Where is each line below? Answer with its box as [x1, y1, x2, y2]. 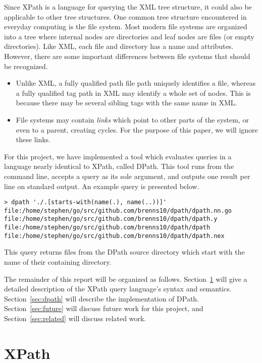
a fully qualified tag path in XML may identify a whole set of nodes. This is [16, 87, 251, 98]
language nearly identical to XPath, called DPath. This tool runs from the [4, 161, 234, 171]
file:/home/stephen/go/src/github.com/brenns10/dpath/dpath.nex [4, 232, 225, 239]
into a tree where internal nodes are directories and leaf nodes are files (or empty [4, 31, 254, 41]
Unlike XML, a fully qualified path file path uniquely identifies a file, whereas [16, 78, 256, 88]
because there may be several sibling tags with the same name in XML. [16, 97, 237, 108]
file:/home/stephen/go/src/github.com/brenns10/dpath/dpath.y [4, 215, 218, 223]
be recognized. [4, 60, 48, 71]
